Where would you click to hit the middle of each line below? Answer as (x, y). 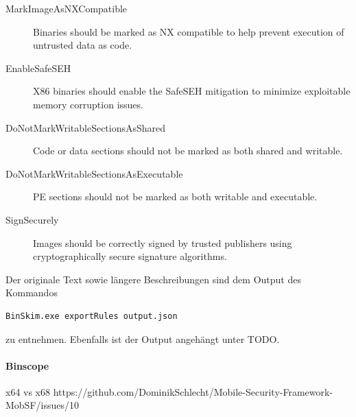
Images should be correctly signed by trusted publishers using (163, 242)
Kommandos (32, 293)
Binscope (27, 365)
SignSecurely (32, 219)
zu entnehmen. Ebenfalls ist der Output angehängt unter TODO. (143, 338)
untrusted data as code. (83, 45)
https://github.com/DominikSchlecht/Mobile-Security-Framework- (193, 391)
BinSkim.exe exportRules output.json (92, 316)
